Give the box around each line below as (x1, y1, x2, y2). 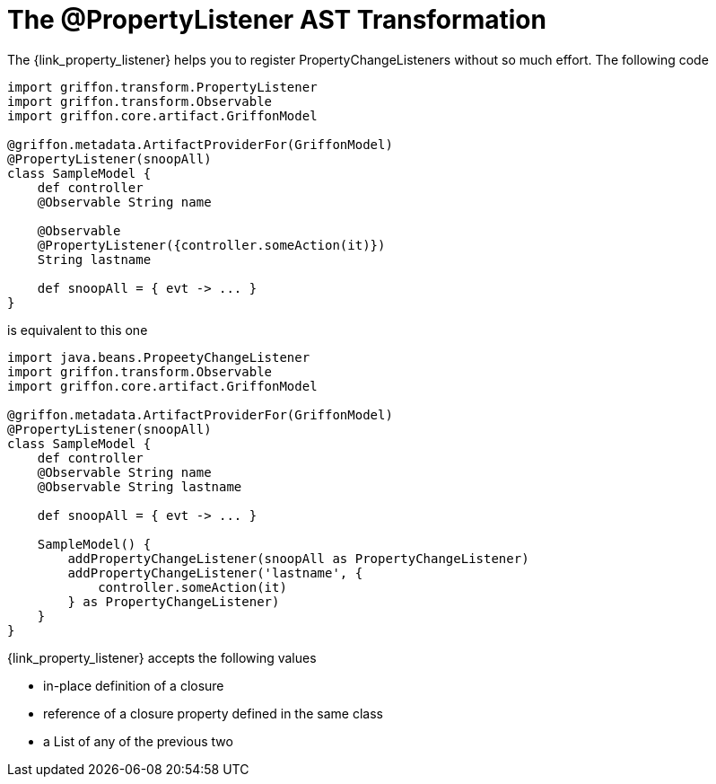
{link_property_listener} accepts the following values (7, 649, 317, 665)
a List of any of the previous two (43, 733, 233, 749)
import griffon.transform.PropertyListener (7, 79, 318, 94)
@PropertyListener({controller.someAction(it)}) (37, 237, 386, 252)
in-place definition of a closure (43, 677, 224, 693)
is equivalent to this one (7, 322, 148, 338)
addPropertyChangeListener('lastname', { (67, 565, 363, 580)
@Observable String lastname (37, 479, 242, 494)
